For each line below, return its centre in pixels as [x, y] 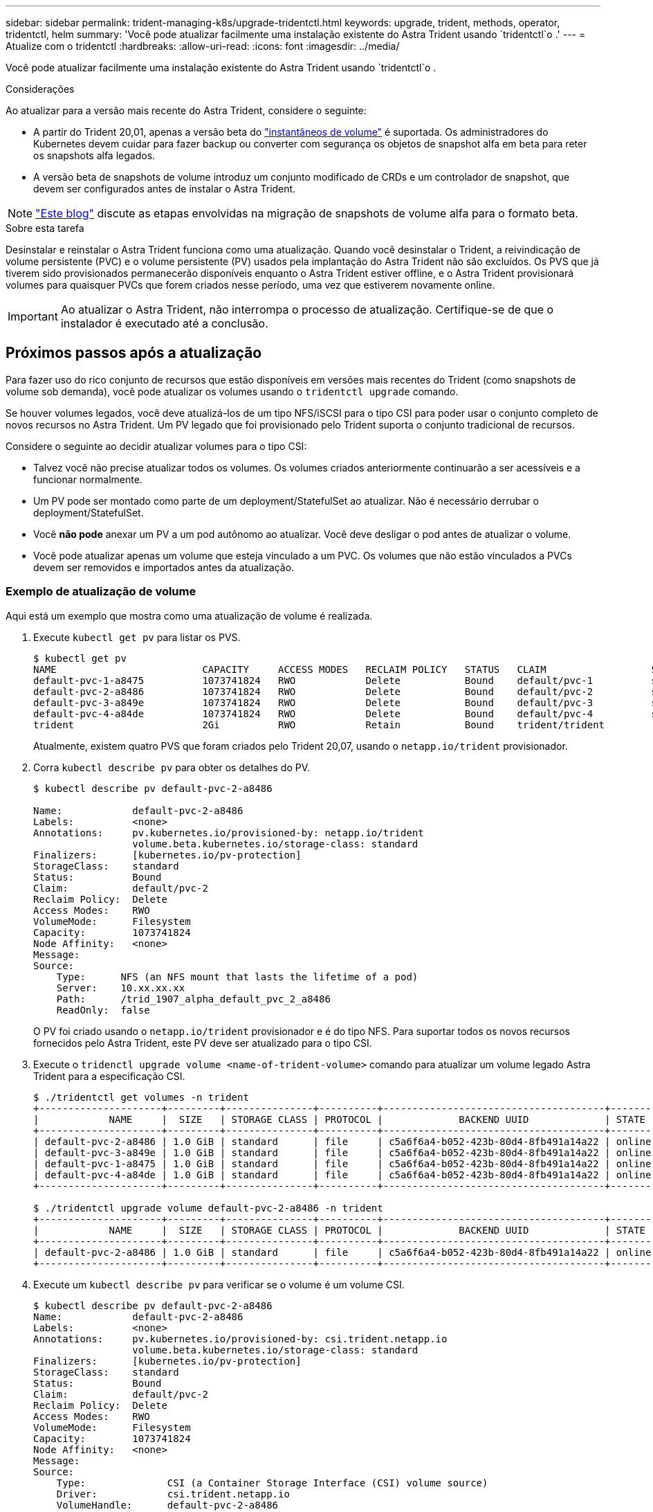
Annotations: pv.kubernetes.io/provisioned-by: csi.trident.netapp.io [240, 1339]
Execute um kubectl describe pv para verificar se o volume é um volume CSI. [219, 1284]
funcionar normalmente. [88, 479]
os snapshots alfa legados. [94, 155]
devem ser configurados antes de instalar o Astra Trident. [165, 189]
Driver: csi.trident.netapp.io [173, 1494]
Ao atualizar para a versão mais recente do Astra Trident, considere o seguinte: [186, 110]
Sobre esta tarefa [45, 228]
